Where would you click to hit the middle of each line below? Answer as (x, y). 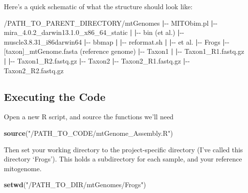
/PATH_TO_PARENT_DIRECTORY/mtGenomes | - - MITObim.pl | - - (111, 23)
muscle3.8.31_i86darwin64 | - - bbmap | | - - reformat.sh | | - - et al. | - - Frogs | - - (117, 41)
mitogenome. (23, 168)
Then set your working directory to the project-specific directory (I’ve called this (124, 149)
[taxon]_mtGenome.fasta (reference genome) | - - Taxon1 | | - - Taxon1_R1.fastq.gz (124, 51)
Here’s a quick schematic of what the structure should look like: (98, 6)
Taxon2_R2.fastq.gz (34, 70)
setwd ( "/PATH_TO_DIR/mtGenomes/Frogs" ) (75, 185)
